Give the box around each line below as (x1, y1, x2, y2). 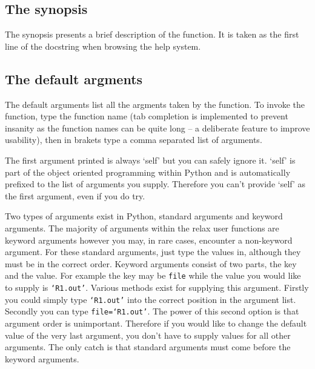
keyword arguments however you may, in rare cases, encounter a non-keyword (5, 233, 293, 246)
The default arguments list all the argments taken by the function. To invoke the (5, 98, 305, 110)
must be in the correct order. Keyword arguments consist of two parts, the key (5, 257, 297, 270)
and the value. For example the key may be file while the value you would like (5, 269, 301, 282)
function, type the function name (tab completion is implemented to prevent (5, 110, 288, 122)
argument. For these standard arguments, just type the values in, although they (5, 245, 301, 258)
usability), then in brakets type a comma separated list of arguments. (5, 133, 262, 146)
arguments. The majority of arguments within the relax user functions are (5, 221, 279, 234)
